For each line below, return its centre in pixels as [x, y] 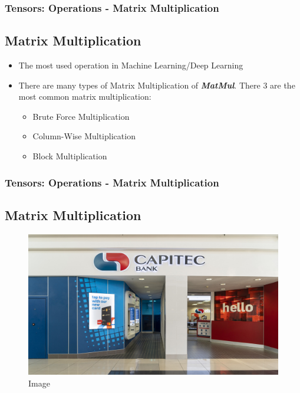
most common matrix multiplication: [85, 96]
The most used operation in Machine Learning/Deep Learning [131, 65]
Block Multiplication [70, 156]
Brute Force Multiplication [81, 116]
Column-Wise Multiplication [84, 136]
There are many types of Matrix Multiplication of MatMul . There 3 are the [157, 85]
